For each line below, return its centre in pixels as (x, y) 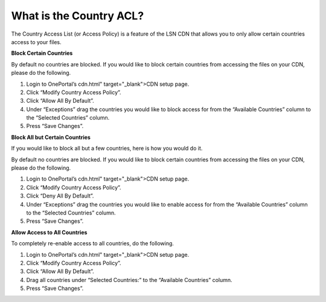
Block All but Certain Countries (51, 137)
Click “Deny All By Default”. (60, 196)
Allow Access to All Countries (49, 232)
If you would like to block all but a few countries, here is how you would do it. (107, 149)
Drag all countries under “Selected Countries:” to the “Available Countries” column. (129, 280)
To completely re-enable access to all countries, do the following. (93, 243)
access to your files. (36, 42)
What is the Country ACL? (78, 16)
